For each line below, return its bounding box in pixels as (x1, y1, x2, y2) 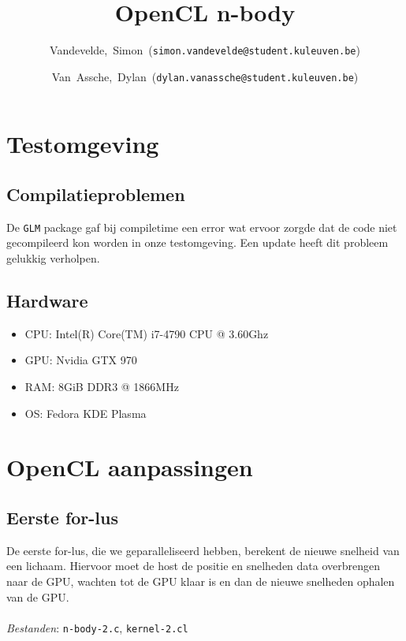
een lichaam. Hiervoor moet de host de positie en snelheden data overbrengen (6, 557, 381, 574)
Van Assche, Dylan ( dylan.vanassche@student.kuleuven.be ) (51, 68, 359, 84)
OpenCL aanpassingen (6, 451, 253, 483)
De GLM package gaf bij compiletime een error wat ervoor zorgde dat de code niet (6, 218, 397, 235)
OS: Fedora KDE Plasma (24, 404, 147, 421)
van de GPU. (6, 588, 69, 605)
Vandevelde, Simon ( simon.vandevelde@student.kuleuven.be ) (50, 42, 360, 58)
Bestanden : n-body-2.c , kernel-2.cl (6, 619, 188, 635)
